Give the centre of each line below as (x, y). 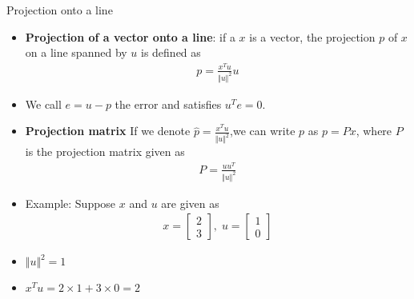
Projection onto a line (60, 10)
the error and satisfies (168, 104)
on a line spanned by (76, 52)
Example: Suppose (70, 203)
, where (374, 131)
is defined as (171, 52)
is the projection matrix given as (105, 151)
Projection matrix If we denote (108, 131)
